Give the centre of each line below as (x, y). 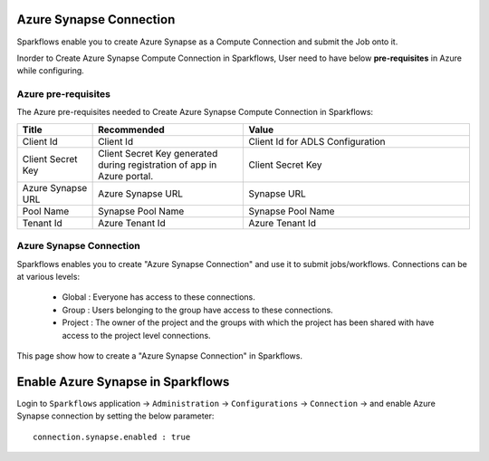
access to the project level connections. (137, 335)
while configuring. (51, 71)
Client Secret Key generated (158, 153)
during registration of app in (158, 165)
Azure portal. (126, 176)
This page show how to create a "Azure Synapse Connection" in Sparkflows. (160, 355)
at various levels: (48, 276)
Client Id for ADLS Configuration (317, 141)
